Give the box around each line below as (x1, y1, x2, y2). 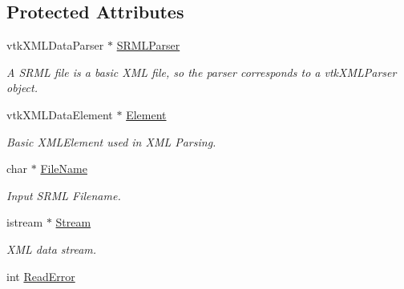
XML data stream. (6, 240, 97, 257)
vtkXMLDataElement (6, 106, 113, 122)
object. (6, 79, 38, 96)
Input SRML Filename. (6, 187, 121, 203)
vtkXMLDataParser (6, 37, 104, 54)
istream (6, 214, 43, 231)
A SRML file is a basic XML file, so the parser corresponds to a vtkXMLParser (6, 63, 397, 80)
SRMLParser (116, 37, 180, 54)
